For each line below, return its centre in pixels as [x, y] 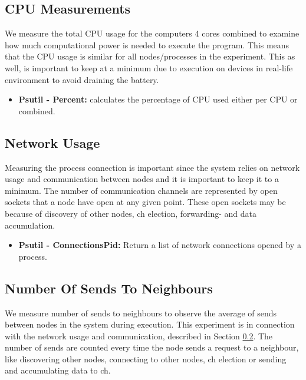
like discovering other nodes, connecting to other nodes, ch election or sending [146, 358]
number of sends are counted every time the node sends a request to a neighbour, [152, 347]
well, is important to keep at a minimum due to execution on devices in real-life [149, 67]
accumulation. [30, 225]
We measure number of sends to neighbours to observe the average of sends [141, 313]
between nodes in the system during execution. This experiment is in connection [150, 324]
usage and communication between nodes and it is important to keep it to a [142, 179]
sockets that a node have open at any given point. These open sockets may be [145, 202]
